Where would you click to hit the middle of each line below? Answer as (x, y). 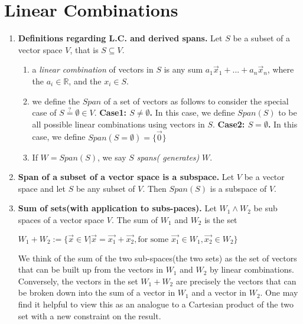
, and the (85, 81)
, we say (112, 157)
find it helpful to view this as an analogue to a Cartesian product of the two (156, 304)
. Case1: (110, 112)
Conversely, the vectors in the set (78, 281)
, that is (84, 49)
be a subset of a (261, 38)
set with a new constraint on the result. (89, 315)
